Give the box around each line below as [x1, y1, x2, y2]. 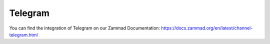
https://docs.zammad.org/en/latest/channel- [160, 25, 253, 31]
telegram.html [9, 31, 38, 37]
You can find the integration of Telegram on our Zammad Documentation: [9, 25, 160, 31]
